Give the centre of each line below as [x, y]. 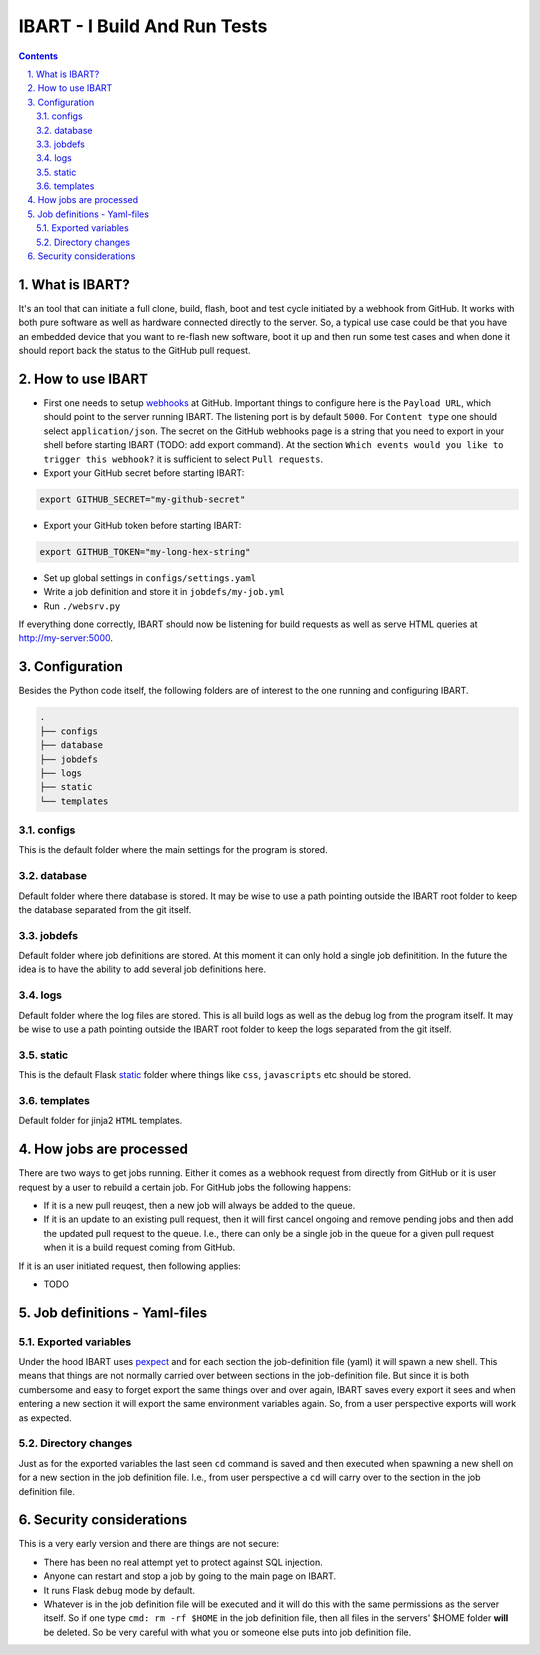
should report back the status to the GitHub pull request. [134, 351]
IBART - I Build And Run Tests [143, 26]
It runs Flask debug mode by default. [119, 1590]
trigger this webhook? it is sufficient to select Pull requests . [183, 459]
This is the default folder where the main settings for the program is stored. [173, 850]
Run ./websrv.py [82, 606]
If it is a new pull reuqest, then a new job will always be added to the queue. [199, 1205]
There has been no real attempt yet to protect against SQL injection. [183, 1562]
